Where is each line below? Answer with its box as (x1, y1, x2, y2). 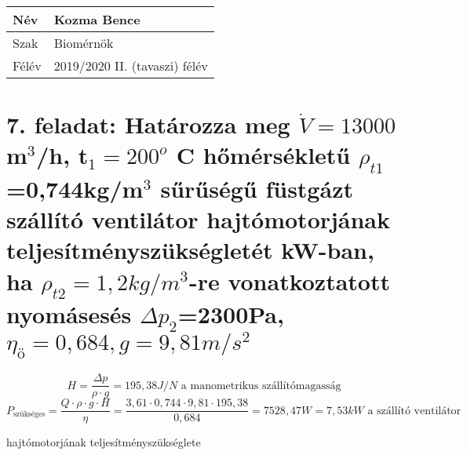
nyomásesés (6, 298, 132, 330)
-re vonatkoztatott (188, 264, 390, 297)
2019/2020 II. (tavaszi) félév (53, 56, 208, 75)
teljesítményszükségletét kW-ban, (6, 234, 374, 266)
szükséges (13, 410, 46, 419)
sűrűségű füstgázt (160, 172, 353, 204)
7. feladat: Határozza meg (6, 108, 290, 140)
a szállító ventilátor (367, 405, 462, 417)
